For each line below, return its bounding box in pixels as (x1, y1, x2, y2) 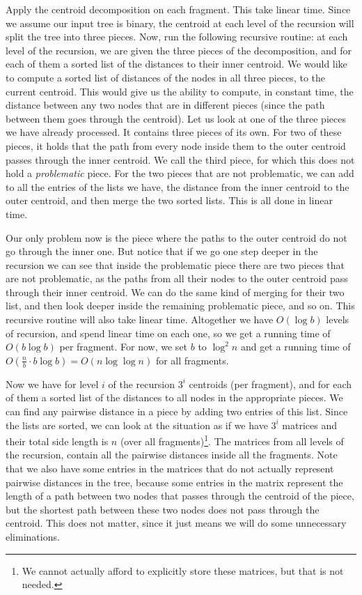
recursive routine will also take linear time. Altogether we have (6, 312, 274, 327)
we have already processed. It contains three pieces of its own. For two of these (6, 125, 342, 139)
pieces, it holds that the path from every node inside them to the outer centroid (6, 138, 346, 153)
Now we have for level (6, 376, 99, 391)
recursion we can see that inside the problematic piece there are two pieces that (6, 257, 345, 272)
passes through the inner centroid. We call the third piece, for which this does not (6, 152, 355, 167)
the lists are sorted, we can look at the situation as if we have (6, 417, 268, 432)
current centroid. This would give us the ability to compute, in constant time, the (6, 84, 354, 98)
